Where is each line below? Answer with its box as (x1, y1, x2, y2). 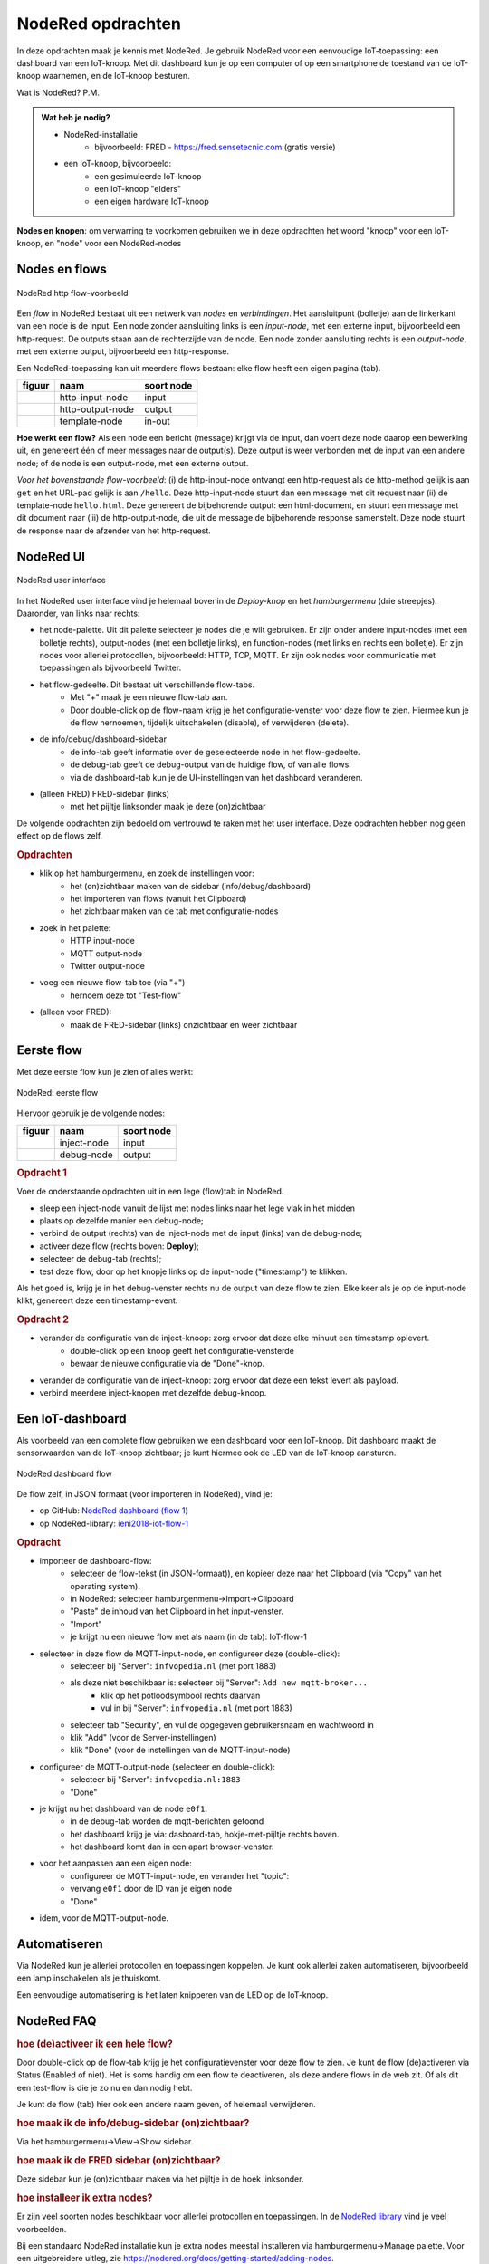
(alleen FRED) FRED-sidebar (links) (39, 788, 169, 799)
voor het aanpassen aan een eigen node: (39, 1857, 192, 1869)
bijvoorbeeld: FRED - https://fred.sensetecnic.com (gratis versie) (94, 141, 336, 152)
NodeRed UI (16, 549, 86, 564)
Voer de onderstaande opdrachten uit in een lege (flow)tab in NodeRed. (16, 1186, 284, 1197)
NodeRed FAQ (16, 2013, 97, 2029)
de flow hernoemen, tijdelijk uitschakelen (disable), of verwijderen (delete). (70, 717, 350, 728)
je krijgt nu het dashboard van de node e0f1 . (39, 1803, 208, 1814)
